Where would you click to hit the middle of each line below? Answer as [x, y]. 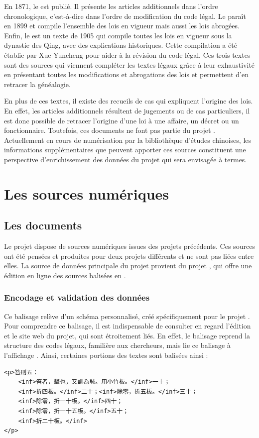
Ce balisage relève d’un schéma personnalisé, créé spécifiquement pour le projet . [127, 316]
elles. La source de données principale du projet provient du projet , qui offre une [128, 266]
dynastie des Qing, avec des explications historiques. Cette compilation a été [121, 45]
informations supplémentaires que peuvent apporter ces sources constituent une [125, 150]
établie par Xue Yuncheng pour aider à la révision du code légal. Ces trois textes [127, 55]
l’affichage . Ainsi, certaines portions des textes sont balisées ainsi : [106, 355]
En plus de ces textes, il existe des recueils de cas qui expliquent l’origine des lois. [129, 101]
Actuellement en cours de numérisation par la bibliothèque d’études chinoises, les [128, 140]
